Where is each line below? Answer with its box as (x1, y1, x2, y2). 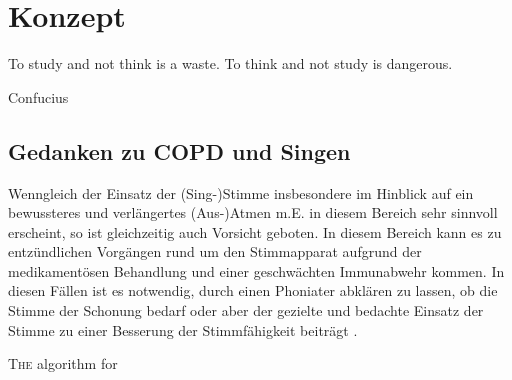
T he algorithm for (8, 353, 118, 374)
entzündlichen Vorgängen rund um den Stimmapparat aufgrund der (8, 241, 422, 262)
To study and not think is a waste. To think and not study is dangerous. (8, 53, 453, 74)
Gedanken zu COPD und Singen (8, 135, 351, 166)
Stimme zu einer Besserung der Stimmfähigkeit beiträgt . (8, 319, 358, 340)
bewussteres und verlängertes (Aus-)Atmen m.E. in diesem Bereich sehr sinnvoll (8, 202, 498, 223)
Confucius (8, 86, 69, 107)
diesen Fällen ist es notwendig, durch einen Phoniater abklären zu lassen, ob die (8, 280, 498, 301)
